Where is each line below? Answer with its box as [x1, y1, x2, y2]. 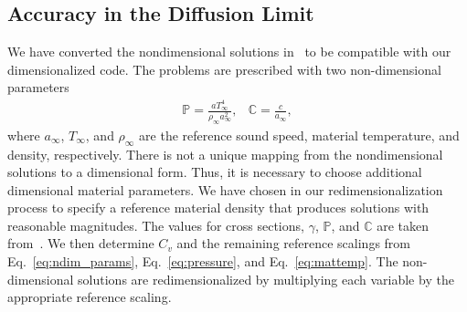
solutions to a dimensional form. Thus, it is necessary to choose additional [7, 162, 422, 182]
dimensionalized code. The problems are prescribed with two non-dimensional [7, 59, 441, 78]
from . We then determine [7, 234, 154, 253]
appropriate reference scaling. [7, 287, 172, 307]
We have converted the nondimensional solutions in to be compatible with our [7, 42, 451, 61]
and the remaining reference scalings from [176, 234, 410, 253]
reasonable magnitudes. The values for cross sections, [7, 215, 304, 234]
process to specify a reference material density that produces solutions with [7, 198, 430, 217]
